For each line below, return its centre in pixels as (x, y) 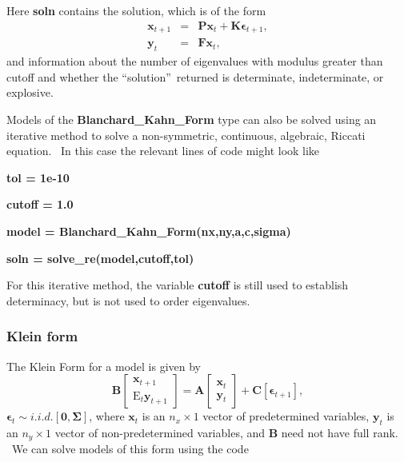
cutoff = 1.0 (40, 204)
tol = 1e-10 (38, 177)
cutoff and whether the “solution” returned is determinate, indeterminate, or (195, 76)
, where (107, 416)
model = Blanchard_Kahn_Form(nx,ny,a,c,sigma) (149, 231)
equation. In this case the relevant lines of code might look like (163, 151)
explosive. (30, 92)
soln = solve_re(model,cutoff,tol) (100, 258)
